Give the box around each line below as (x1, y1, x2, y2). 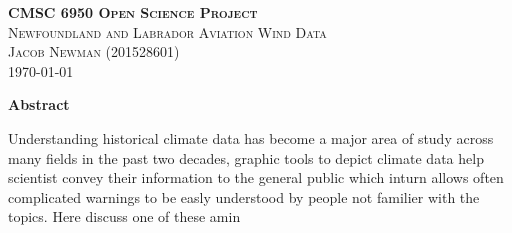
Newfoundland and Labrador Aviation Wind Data (8, 21, 327, 42)
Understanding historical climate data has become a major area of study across (8, 127, 494, 148)
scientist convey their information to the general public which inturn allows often (8, 167, 504, 188)
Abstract (8, 94, 70, 115)
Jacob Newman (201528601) (8, 41, 180, 62)
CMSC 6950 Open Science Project (8, 2, 258, 22)
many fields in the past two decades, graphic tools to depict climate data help (8, 147, 484, 168)
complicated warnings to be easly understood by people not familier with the (8, 186, 480, 207)
